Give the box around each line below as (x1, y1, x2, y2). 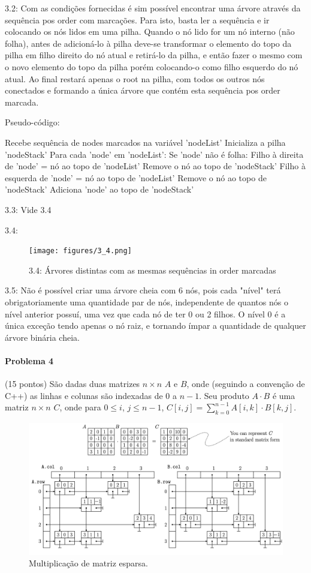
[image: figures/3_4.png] (29, 247, 132, 256)
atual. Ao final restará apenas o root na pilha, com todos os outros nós (5, 72, 265, 85)
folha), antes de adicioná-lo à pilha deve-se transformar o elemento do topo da (5, 37, 292, 49)
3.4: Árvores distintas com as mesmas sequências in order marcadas (29, 263, 276, 276)
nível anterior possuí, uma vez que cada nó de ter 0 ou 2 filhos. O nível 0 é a (5, 307, 286, 320)
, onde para (59, 401, 101, 413)
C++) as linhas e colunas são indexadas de (5, 389, 163, 401)
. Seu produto (199, 389, 249, 401)
